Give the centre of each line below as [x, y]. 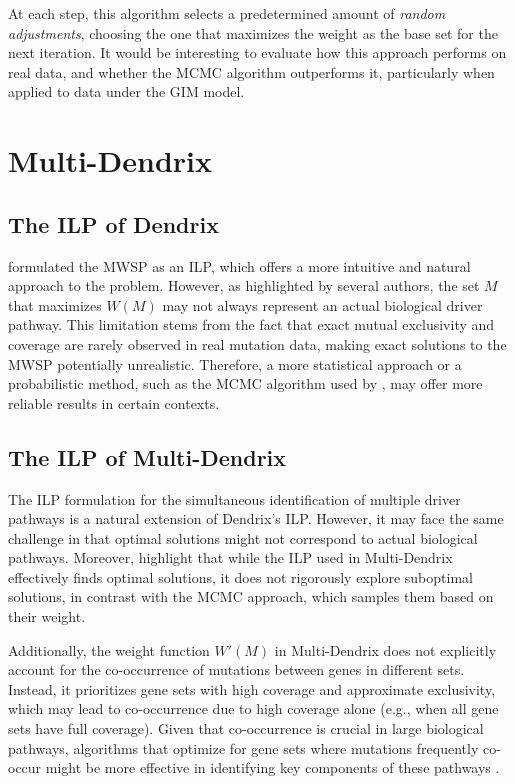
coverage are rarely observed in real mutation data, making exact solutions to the [257, 343]
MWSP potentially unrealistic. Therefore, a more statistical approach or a [235, 363]
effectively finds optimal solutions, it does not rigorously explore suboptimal [240, 576]
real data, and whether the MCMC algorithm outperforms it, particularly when [251, 71]
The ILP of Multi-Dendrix [147, 456]
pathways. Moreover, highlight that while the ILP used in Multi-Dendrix [230, 557]
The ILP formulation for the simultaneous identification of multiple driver [234, 498]
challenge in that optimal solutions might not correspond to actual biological [243, 537]
